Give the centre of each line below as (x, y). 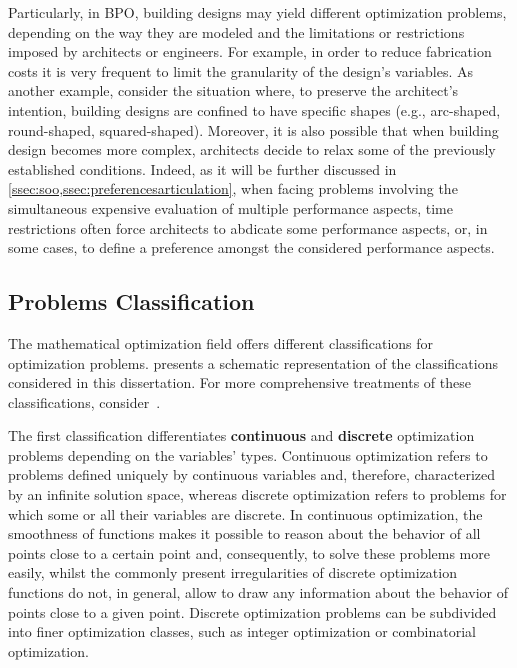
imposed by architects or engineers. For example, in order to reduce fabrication (250, 51)
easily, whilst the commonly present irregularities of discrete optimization (232, 572)
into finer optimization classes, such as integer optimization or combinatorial (242, 631)
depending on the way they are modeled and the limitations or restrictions (236, 31)
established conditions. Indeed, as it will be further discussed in (202, 168)
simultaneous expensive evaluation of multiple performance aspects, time (230, 207)
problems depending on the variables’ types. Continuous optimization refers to (248, 454)
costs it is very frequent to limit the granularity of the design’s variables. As (241, 70)
